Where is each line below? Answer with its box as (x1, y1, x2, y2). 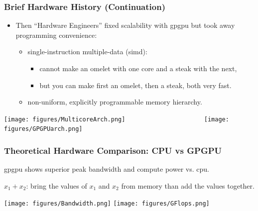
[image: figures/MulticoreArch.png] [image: (4, 115, 229, 123)
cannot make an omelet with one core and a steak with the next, (39, 63, 237, 73)
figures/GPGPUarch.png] (4, 125, 83, 133)
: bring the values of (26, 180, 87, 191)
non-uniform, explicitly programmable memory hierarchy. (27, 97, 202, 107)
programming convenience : (15, 29, 97, 40)
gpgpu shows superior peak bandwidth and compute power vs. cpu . (4, 164, 209, 174)
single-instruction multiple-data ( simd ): (27, 46, 147, 57)
